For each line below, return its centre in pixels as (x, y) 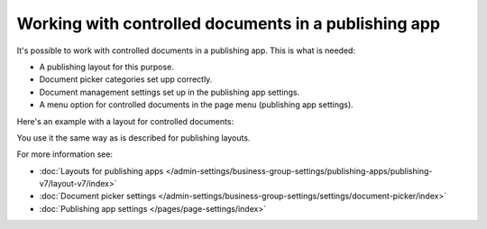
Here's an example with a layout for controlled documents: (125, 121)
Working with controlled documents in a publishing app (229, 23)
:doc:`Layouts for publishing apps (101, 170)
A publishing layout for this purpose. (107, 67)
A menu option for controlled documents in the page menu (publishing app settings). (196, 105)
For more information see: (64, 154)
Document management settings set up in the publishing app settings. (170, 92)
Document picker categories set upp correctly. (126, 79)
